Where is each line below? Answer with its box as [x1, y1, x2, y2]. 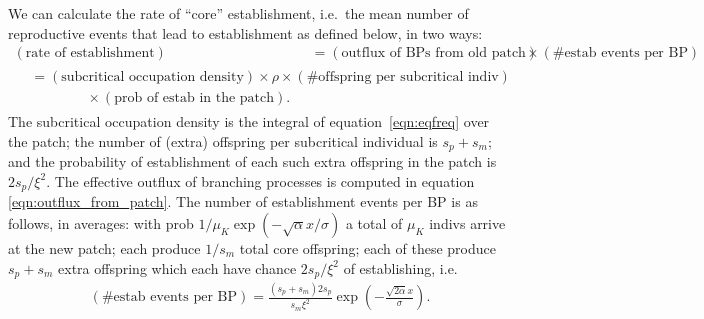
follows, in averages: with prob [8, 213, 194, 233]
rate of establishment [25, 46, 155, 61]
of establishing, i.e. [343, 257, 458, 278]
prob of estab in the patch [114, 91, 275, 106]
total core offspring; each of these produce [239, 238, 496, 258]
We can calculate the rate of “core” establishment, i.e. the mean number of [8, 3, 469, 23]
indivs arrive [429, 213, 506, 233]
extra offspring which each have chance [58, 257, 297, 278]
